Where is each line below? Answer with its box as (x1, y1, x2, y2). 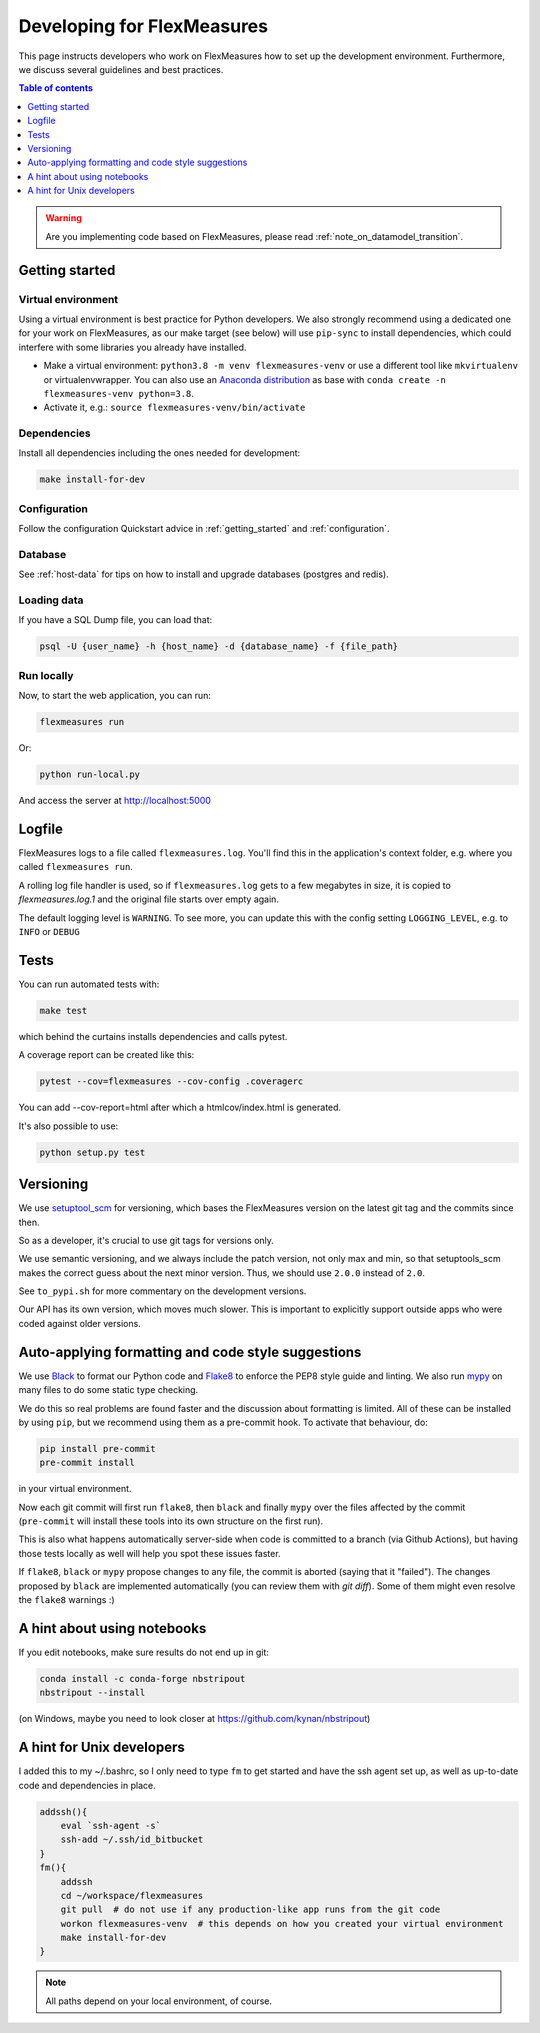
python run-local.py (39, 769, 140, 780)
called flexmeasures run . (18, 861, 134, 873)
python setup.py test (39, 1146, 146, 1158)
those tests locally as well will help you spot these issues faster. (18, 1547, 281, 1559)
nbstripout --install (39, 1687, 146, 1699)
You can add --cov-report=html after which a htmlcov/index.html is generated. (18, 1101, 342, 1114)
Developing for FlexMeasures (18, 15, 269, 37)
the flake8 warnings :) (18, 1594, 115, 1606)
